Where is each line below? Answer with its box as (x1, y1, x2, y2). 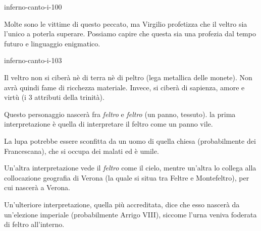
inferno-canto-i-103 (4, 55, 62, 66)
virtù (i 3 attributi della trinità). (4, 92, 105, 102)
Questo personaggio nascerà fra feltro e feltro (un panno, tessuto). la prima (4, 108, 236, 119)
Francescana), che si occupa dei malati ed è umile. (4, 145, 159, 156)
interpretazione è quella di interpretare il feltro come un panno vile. (4, 119, 213, 129)
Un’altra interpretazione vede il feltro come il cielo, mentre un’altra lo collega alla (4, 162, 256, 173)
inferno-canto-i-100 (4, 2, 62, 12)
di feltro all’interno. (4, 219, 65, 229)
